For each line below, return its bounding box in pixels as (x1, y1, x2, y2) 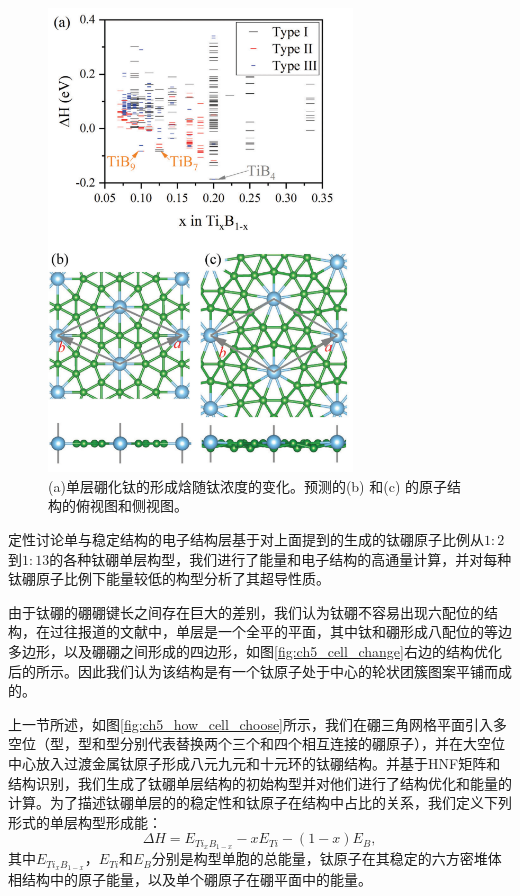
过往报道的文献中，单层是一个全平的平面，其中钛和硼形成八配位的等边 (49, 621, 512, 642)
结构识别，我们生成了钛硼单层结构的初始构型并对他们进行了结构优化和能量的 (8, 772, 512, 793)
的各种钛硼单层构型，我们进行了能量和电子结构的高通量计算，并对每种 (49, 548, 512, 569)
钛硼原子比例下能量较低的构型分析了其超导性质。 (8, 568, 330, 589)
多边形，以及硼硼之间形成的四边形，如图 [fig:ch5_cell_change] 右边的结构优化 (8, 641, 502, 661)
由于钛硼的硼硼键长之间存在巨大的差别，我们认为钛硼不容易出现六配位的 (8, 601, 484, 622)
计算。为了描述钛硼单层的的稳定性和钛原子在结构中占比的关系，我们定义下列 (8, 792, 512, 813)
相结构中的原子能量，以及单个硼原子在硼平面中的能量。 (8, 869, 372, 890)
